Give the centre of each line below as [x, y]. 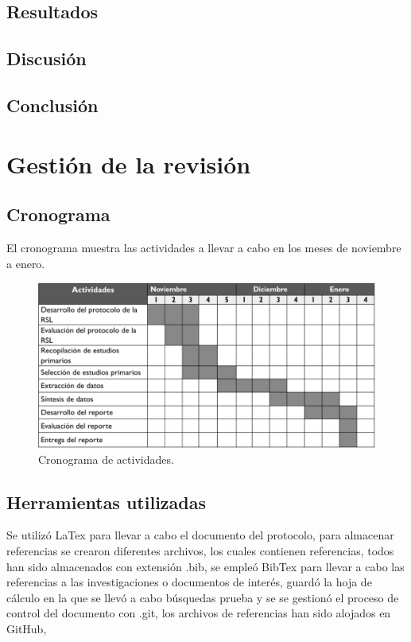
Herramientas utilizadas [107, 502]
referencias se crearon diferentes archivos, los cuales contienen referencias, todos [200, 550]
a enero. [26, 263]
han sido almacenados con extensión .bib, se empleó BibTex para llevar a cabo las [205, 566]
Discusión [47, 58]
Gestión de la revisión [129, 163]
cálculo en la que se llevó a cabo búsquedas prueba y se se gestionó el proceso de [203, 597]
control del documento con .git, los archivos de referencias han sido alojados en [199, 613]
